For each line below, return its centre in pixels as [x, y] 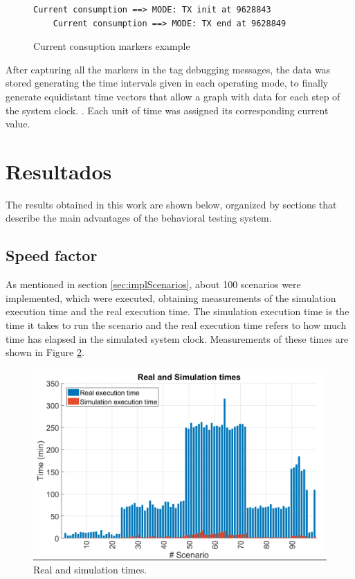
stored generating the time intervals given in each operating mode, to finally [167, 83]
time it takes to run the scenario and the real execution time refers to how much [176, 325]
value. [18, 124]
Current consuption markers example [112, 46]
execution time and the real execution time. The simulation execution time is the [177, 311]
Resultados [59, 171]
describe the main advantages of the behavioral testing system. [139, 218]
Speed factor [52, 255]
